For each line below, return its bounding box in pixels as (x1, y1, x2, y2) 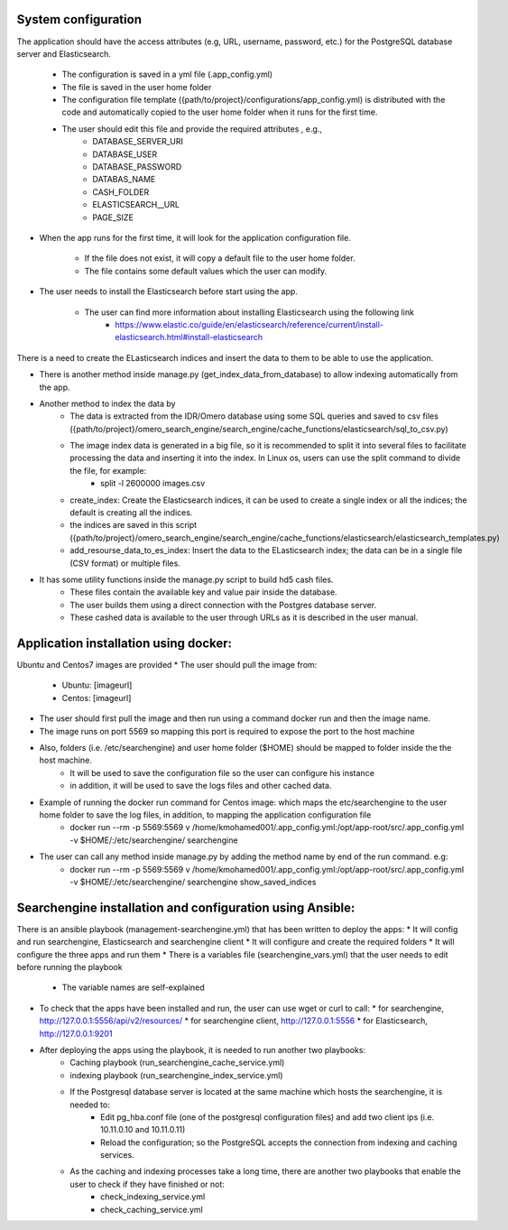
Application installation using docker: (16, 635, 233, 651)
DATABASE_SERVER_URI (92, 136, 184, 147)
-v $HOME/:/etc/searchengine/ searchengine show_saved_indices (69, 876, 317, 887)
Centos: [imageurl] (61, 692, 132, 703)
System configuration (16, 12, 142, 27)
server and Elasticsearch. (16, 48, 112, 59)
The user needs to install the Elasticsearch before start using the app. (39, 286, 298, 297)
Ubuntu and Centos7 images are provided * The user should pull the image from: (16, 660, 318, 670)
